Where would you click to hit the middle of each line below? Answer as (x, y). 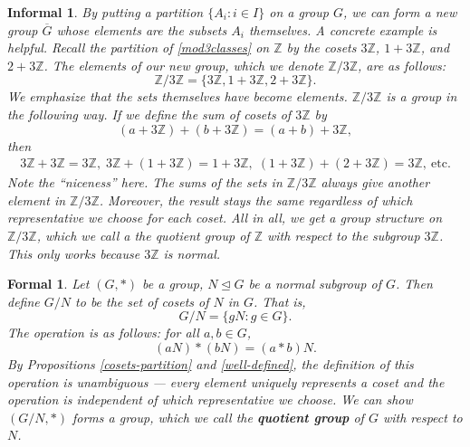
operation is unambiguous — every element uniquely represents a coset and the (226, 381)
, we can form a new (400, 12)
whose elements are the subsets (142, 29)
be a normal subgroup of (315, 284)
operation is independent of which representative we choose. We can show (210, 399)
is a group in (422, 96)
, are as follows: (402, 65)
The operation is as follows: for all (103, 333)
